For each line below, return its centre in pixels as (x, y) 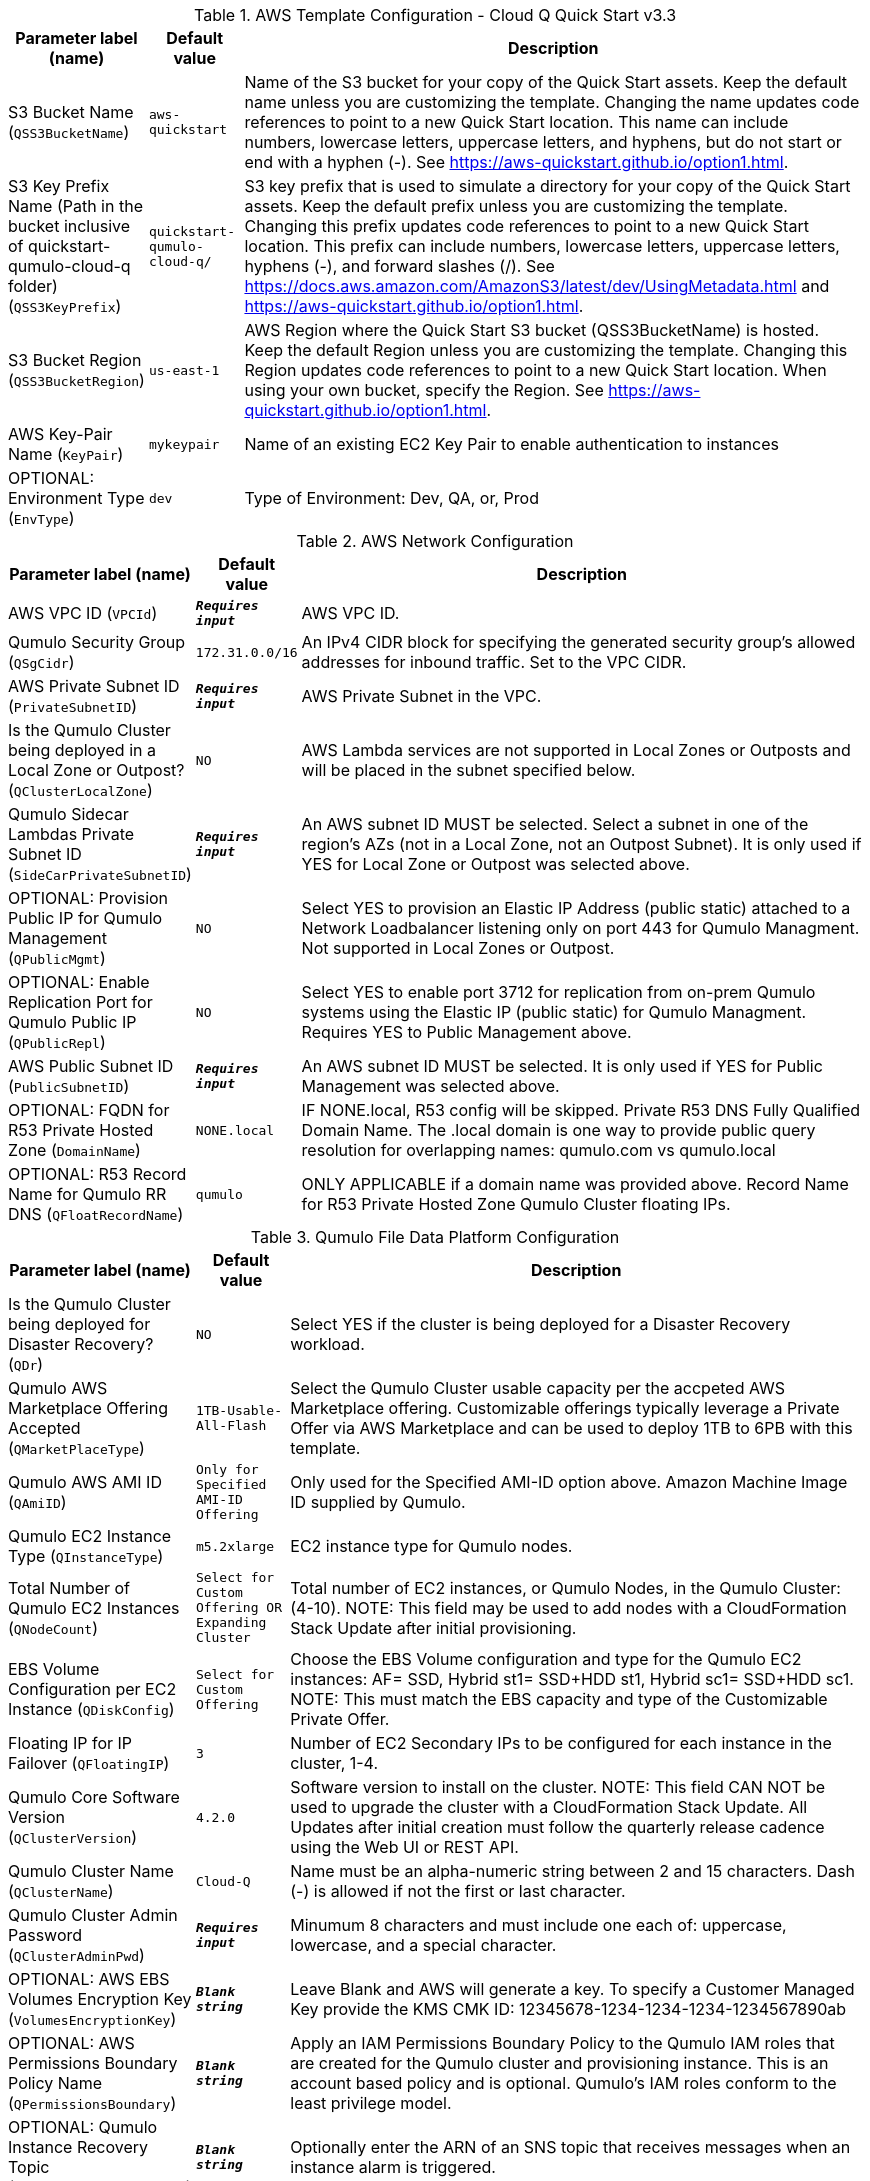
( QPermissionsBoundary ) (92, 2103)
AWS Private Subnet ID (94, 686)
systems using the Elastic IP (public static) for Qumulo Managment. (554, 1012)
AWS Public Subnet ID (91, 1066)
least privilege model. (371, 2103)
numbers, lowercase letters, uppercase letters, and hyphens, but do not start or (543, 142)
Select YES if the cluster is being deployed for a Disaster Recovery (540, 1324)
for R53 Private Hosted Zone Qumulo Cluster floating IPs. (516, 1204)
